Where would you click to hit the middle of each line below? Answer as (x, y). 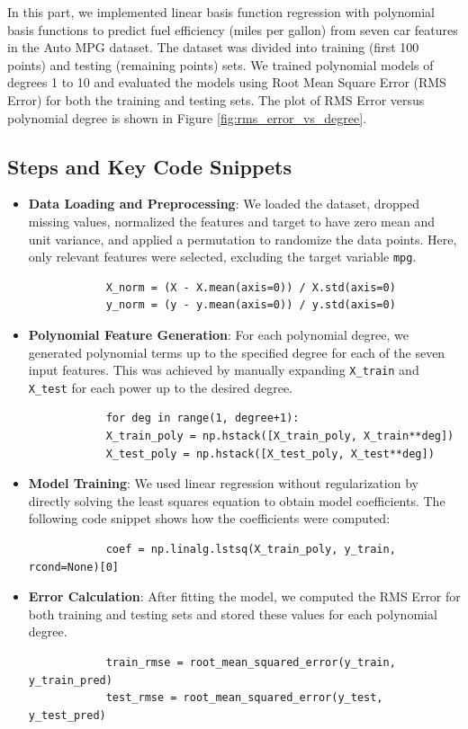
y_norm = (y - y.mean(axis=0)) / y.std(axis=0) (251, 305)
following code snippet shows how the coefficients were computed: (209, 518)
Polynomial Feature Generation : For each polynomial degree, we (218, 334)
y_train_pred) (70, 680)
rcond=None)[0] (74, 567)
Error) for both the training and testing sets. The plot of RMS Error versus (216, 99)
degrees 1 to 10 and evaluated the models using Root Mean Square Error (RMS (227, 82)
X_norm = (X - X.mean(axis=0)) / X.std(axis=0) (251, 287)
